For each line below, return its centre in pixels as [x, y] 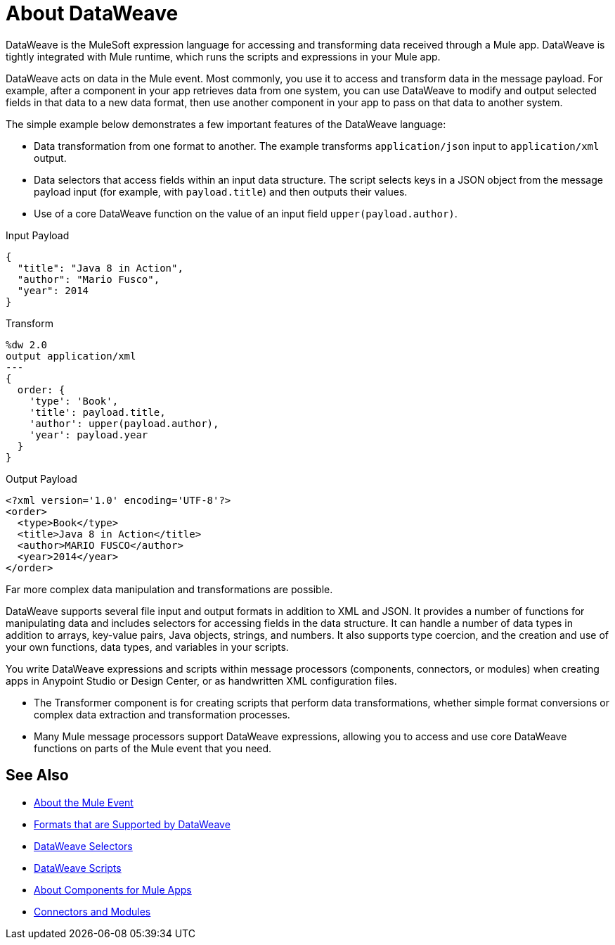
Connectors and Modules [92, 911]
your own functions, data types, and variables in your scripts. [147, 647]
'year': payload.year [89, 435]
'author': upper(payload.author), [124, 423]
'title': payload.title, [97, 412]
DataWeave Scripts [78, 868]
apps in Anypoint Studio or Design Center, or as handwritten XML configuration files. [201, 680]
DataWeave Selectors [83, 846]
